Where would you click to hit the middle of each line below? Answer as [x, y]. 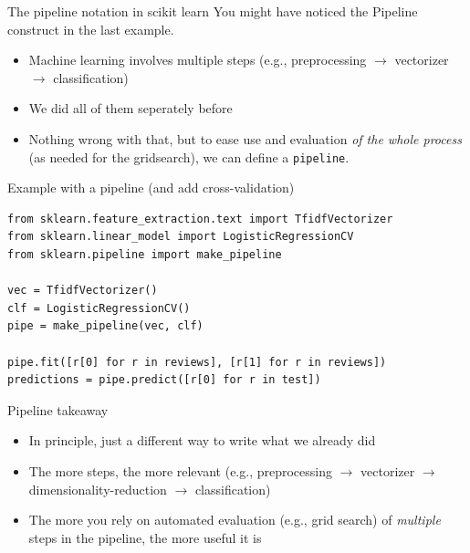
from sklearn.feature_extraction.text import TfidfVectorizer [200, 219]
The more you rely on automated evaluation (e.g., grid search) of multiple [235, 520]
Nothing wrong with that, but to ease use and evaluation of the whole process [245, 138]
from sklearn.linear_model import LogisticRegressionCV [181, 237]
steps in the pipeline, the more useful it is [145, 537]
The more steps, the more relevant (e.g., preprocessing [180, 470]
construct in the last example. [91, 29]
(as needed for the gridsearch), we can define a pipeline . [189, 157]
